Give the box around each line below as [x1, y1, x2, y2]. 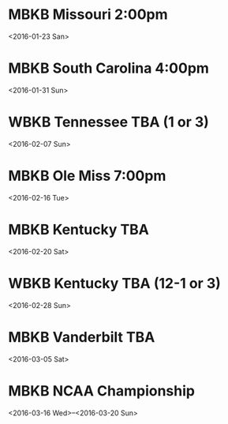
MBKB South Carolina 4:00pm [8, 59, 209, 77]
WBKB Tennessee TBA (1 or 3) [8, 113, 209, 131]
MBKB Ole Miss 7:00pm [8, 167, 166, 185]
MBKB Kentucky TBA [8, 220, 150, 238]
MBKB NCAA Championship [8, 381, 196, 400]
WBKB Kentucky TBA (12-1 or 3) [8, 274, 221, 292]
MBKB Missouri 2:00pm [8, 6, 168, 24]
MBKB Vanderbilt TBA [8, 328, 155, 346]
